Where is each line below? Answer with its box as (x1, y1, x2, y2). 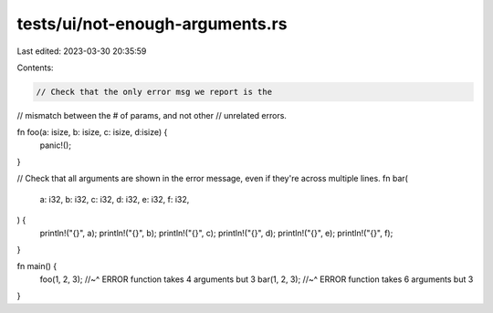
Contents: (16, 62, 54, 73)
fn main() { (16, 261, 58, 272)
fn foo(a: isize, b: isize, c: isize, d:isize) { (16, 127, 168, 138)
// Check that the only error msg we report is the (36, 87, 273, 97)
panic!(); (39, 140, 72, 151)
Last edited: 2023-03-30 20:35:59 (16, 46, 147, 57)
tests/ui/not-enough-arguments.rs (16, 14, 288, 34)
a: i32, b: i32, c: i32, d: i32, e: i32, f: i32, (39, 193, 190, 204)
